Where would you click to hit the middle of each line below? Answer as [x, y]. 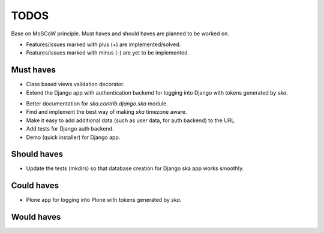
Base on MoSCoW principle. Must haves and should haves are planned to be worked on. [120, 34]
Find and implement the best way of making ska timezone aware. [106, 112]
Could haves [35, 186]
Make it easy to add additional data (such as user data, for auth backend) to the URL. [131, 120]
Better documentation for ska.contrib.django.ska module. [97, 104]
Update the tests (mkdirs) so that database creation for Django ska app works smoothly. [135, 168]
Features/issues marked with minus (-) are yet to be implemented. [108, 53]
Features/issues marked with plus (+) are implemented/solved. [103, 44]
